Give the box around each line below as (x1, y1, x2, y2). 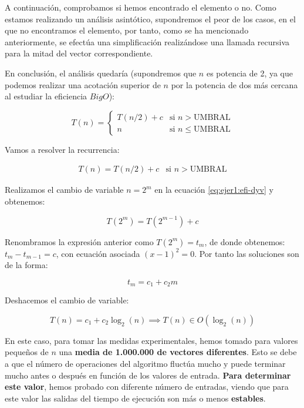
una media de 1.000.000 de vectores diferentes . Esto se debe (59, 346, 297, 358)
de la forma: (5, 259, 48, 271)
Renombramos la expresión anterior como (5, 235, 154, 248)
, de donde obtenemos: (204, 235, 285, 248)
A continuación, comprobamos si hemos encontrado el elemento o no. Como (5, 1, 276, 13)
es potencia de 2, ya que (206, 66, 293, 79)
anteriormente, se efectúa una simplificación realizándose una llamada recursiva (5, 35, 290, 48)
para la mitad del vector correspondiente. (5, 47, 153, 59)
